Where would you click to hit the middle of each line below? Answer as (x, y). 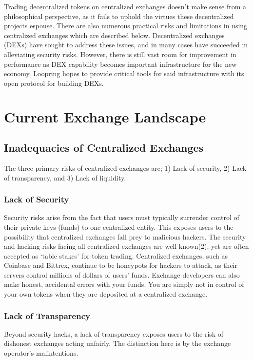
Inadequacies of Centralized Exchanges (104, 148)
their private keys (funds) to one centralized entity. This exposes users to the (119, 227)
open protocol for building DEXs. (54, 83)
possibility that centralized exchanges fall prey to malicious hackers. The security (125, 236)
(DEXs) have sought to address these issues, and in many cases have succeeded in (126, 45)
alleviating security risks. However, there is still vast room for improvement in (120, 54)
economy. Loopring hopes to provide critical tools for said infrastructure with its (124, 73)
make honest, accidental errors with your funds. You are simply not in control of (124, 284)
